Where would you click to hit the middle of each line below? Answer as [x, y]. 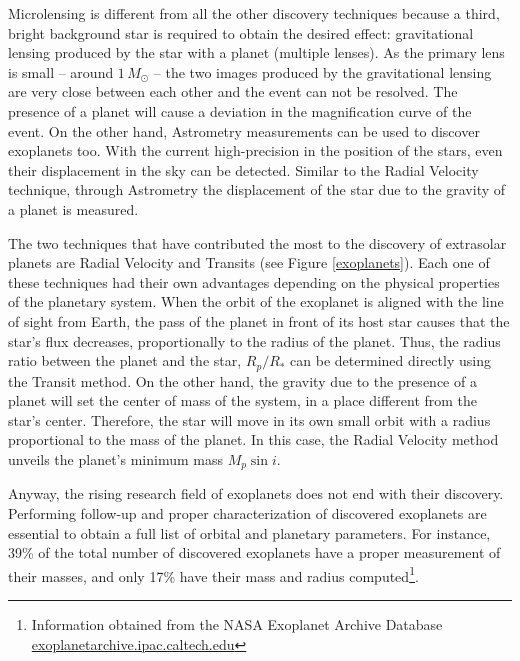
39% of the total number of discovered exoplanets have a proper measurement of [254, 552]
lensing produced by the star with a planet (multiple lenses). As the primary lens [256, 52]
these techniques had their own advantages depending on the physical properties [254, 281]
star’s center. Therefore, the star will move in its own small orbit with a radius [249, 419]
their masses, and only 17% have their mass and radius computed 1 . [213, 574]
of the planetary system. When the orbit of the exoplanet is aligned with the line [256, 301]
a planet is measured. [73, 208]
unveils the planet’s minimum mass [115, 458]
